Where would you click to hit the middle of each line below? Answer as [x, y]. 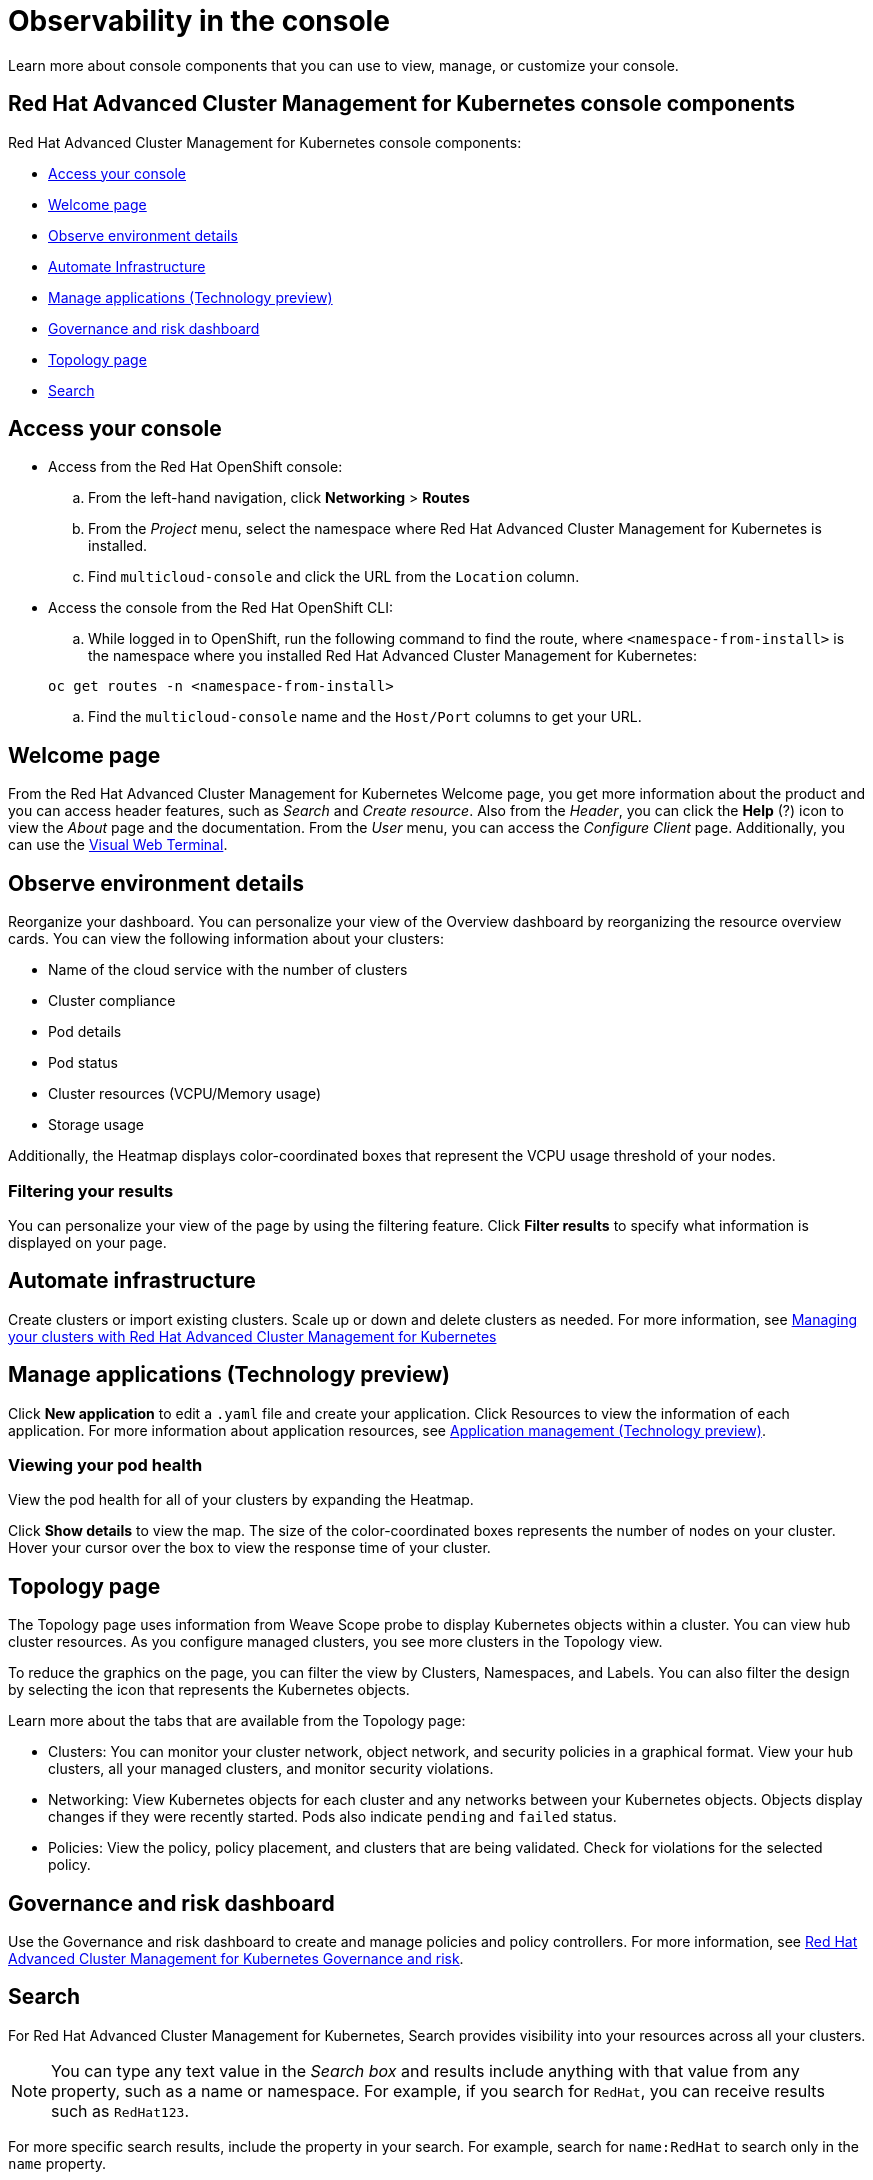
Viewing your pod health [105, 1464]
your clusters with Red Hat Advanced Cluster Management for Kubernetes [252, 1336]
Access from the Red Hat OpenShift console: [195, 467]
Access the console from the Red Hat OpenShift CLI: [220, 608]
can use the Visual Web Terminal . [118, 845]
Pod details [85, 1032]
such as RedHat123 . [120, 2110]
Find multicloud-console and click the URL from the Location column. [334, 577]
